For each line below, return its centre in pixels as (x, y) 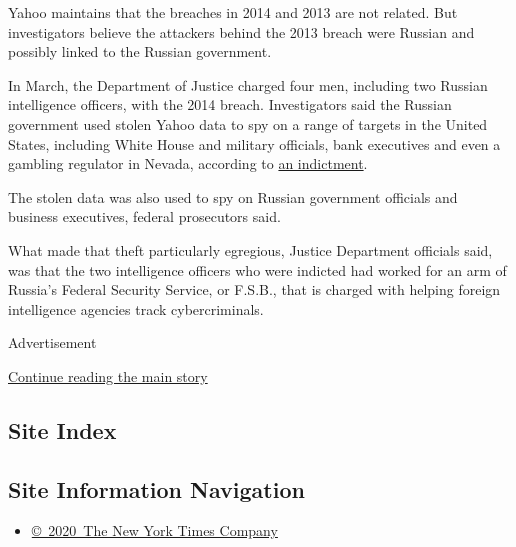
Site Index (62, 429)
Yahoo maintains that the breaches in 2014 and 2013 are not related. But (233, 12)
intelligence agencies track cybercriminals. (136, 308)
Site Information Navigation (156, 488)
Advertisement (52, 342)
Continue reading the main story (108, 375)
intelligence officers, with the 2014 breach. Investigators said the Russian (230, 104)
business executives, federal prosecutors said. (144, 216)
